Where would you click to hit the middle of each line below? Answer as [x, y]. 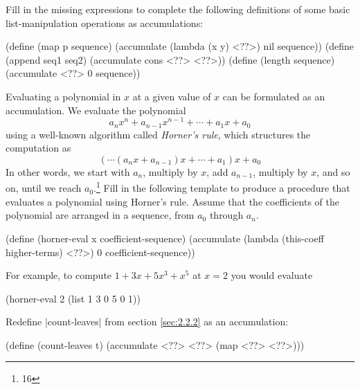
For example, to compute [59, 275]
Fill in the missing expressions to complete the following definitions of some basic [178, 9]
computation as [38, 148]
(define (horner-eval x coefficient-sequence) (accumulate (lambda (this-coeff [165, 238]
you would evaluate [272, 275]
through [226, 215]
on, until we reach [44, 188]
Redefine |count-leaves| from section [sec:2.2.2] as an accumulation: [147, 322]
